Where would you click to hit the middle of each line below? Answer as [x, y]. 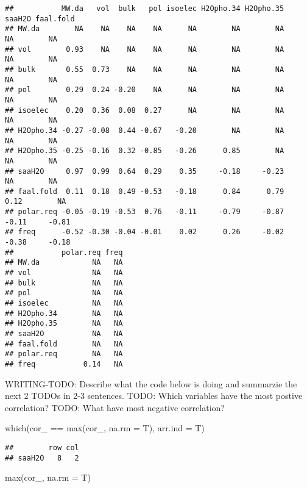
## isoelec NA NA [64, 303]
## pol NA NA [64, 293]
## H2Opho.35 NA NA [64, 324]
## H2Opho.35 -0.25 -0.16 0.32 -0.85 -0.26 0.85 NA [145, 151]
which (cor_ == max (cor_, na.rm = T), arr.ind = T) [105, 428]
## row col [42, 448]
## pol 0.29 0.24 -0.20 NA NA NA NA [145, 90]
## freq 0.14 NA [64, 364]
